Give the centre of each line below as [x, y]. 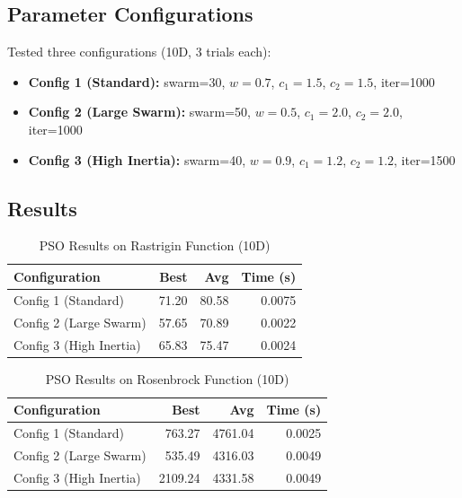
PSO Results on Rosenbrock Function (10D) [167, 378]
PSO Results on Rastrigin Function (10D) [155, 245]
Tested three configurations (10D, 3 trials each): [139, 52]
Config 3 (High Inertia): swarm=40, [137, 159]
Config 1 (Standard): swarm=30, [127, 81]
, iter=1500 [425, 159]
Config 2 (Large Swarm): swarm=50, [139, 112]
